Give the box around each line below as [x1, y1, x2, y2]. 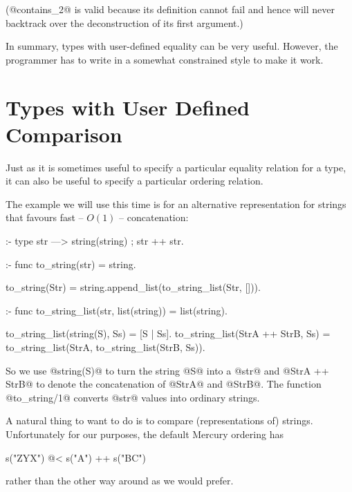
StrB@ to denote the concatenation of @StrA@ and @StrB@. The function [6, 377, 322, 391]
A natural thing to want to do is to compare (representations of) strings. [6, 413, 313, 428]
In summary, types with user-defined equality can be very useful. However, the [6, 39, 338, 53]
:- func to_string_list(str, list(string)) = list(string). [6, 303, 228, 317]
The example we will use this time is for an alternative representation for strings [6, 196, 346, 211]
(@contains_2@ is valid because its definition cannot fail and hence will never [6, 2, 335, 16]
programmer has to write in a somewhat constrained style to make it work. [6, 52, 324, 66]
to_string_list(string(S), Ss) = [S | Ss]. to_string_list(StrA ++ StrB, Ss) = [6, 326, 331, 341]
